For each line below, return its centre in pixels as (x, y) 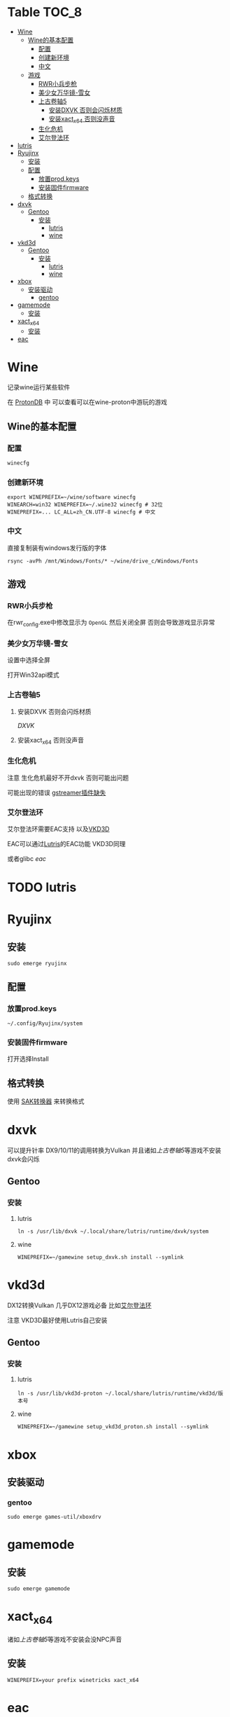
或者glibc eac (27, 859)
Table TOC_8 (45, 12)
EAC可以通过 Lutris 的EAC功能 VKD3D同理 (66, 844)
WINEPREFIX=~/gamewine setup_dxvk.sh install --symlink (100, 1257)
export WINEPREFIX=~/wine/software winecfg (72, 497)
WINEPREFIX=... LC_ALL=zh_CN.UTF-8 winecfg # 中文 (81, 512)
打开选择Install (28, 1059)
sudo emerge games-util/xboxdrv (54, 1517)
